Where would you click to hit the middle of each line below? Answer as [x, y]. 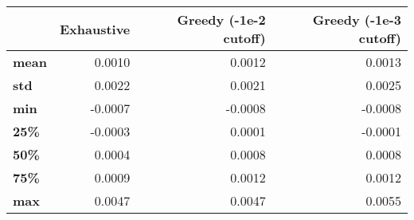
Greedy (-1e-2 [221, 20]
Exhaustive [95, 29]
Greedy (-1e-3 [357, 20]
